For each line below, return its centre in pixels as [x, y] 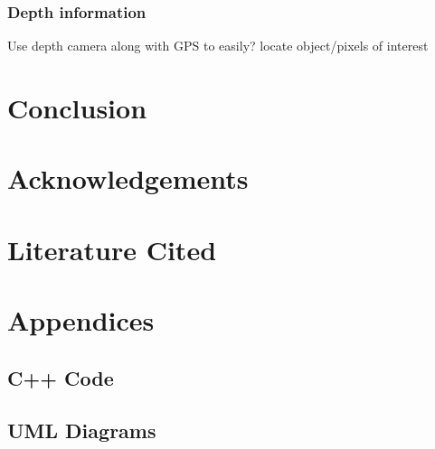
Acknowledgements [128, 178]
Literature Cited [112, 249]
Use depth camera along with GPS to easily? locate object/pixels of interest [218, 46]
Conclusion [77, 108]
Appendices [81, 320]
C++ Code [61, 377]
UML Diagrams [82, 430]
